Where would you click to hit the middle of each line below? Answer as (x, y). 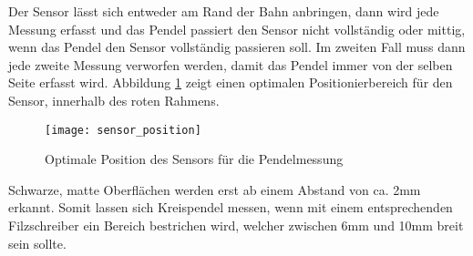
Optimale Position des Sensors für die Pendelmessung (194, 159)
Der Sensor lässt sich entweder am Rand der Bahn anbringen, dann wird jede (224, 11)
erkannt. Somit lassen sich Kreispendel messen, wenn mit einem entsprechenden (231, 207)
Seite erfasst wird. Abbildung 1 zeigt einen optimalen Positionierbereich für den (231, 82)
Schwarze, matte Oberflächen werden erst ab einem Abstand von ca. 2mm (215, 189)
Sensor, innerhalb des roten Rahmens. (114, 100)
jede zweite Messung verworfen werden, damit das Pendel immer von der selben (231, 64)
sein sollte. (37, 243)
